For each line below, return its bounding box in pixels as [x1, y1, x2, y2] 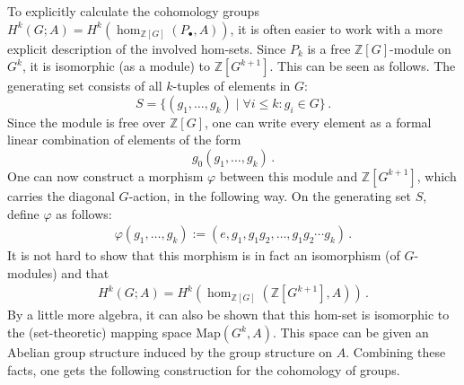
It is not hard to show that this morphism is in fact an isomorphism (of [7, 246, 400, 265]
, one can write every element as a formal [204, 112, 432, 131]
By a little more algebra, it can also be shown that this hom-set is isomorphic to [7, 305, 450, 324]
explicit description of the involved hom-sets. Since [7, 39, 286, 57]
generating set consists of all [7, 76, 162, 95]
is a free [307, 39, 351, 57]
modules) [7, 263, 57, 282]
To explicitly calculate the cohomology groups [7, 2, 259, 20]
